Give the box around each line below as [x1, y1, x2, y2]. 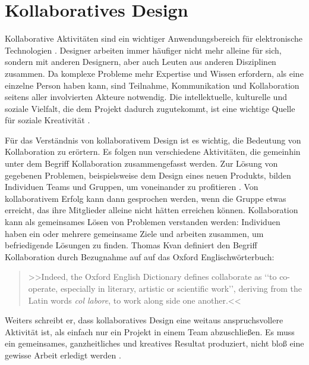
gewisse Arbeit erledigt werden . [5, 348, 121, 361]
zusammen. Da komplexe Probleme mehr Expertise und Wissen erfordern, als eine [5, 67, 304, 79]
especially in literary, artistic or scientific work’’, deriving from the [60, 282, 302, 294]
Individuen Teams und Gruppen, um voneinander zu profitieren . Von [5, 180, 258, 193]
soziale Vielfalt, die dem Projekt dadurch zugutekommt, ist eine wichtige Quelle [5, 102, 295, 114]
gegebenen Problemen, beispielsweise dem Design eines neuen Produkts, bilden [5, 169, 291, 181]
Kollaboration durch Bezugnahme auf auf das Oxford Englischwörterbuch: [5, 250, 275, 263]
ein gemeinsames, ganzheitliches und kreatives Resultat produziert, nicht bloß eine [5, 337, 304, 350]
